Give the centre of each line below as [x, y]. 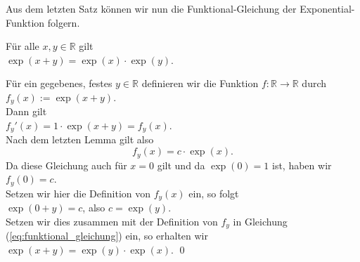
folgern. [64, 22]
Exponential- [327, 8]
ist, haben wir [302, 165]
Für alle [22, 46]
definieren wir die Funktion [200, 83]
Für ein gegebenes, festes [59, 83]
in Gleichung [260, 221]
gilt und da [181, 165]
